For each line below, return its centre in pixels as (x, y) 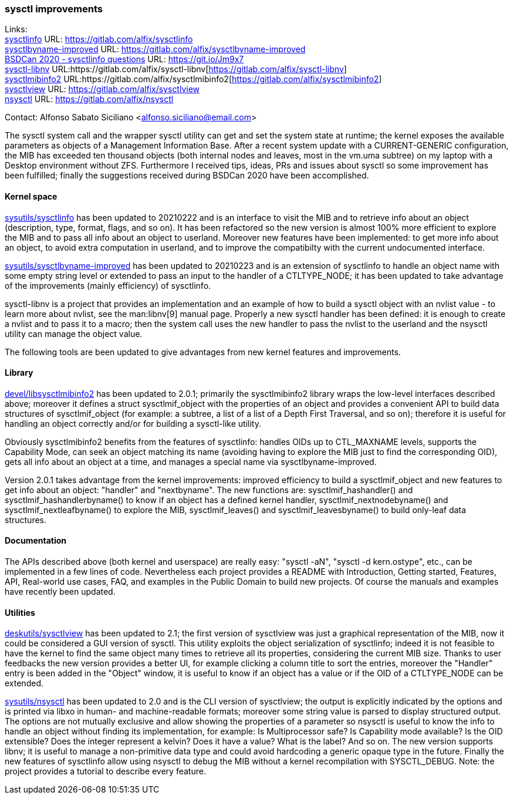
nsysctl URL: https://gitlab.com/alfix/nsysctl (89, 99)
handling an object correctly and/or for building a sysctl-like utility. (133, 423)
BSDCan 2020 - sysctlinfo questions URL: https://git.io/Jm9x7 (124, 59)
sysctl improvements (54, 9)
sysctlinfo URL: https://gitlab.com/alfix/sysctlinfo (99, 39)
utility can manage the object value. (74, 333)
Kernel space (31, 196)
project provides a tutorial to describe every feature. (105, 771)
